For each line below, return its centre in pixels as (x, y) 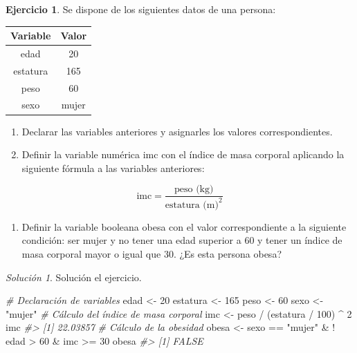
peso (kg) (194, 190)
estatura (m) (192, 205)
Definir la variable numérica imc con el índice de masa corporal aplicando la (183, 154)
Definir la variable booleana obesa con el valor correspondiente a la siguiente (184, 226)
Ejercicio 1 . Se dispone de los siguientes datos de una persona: (141, 9)
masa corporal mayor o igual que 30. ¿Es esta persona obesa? (152, 253)
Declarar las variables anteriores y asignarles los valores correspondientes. (177, 131)
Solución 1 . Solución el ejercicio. (74, 277)
